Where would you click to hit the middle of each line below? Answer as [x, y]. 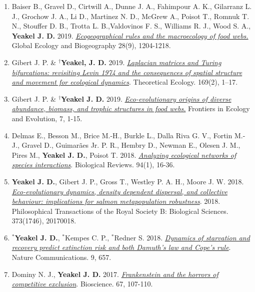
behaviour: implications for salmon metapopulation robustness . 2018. [116, 201]
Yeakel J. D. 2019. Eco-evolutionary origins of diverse [146, 98]
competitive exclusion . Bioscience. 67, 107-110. [82, 284]
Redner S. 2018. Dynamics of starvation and [182, 237]
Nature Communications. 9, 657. [61, 257]
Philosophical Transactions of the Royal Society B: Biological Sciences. [120, 211]
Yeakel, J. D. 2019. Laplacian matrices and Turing [141, 62]
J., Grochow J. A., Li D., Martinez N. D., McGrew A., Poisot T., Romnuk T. [130, 16]
